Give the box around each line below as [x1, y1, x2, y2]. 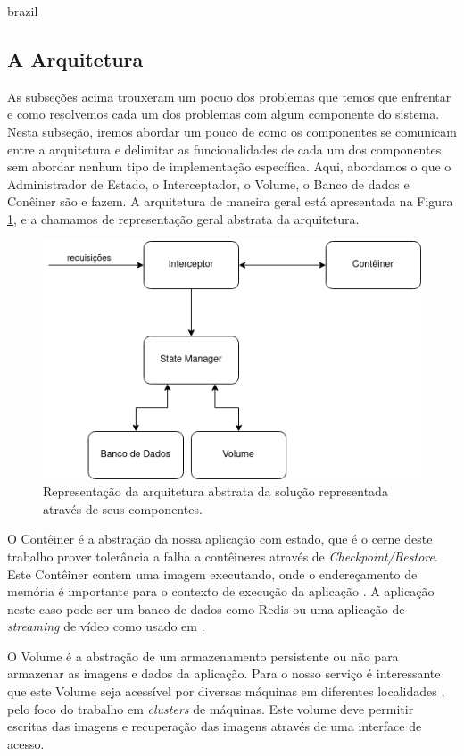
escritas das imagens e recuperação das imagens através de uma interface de [7, 717, 422, 735]
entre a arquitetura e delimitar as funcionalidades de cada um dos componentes [7, 139, 442, 158]
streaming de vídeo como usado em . [7, 617, 205, 636]
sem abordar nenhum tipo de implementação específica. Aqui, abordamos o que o [7, 157, 452, 176]
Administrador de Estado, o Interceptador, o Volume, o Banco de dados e [7, 174, 410, 193]
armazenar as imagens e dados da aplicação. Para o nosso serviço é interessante [7, 664, 441, 683]
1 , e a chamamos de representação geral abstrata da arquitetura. [7, 209, 360, 228]
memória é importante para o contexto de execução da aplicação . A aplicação [7, 582, 435, 601]
